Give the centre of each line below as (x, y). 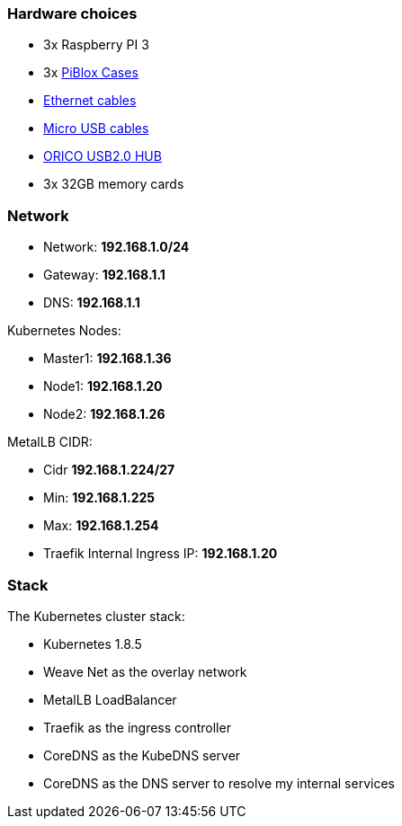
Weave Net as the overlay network (145, 671)
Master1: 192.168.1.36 (107, 359)
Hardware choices (72, 13)
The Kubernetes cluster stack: (96, 616)
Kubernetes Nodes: (64, 331)
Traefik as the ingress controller (137, 727)
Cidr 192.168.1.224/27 (109, 470)
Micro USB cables (96, 129)
